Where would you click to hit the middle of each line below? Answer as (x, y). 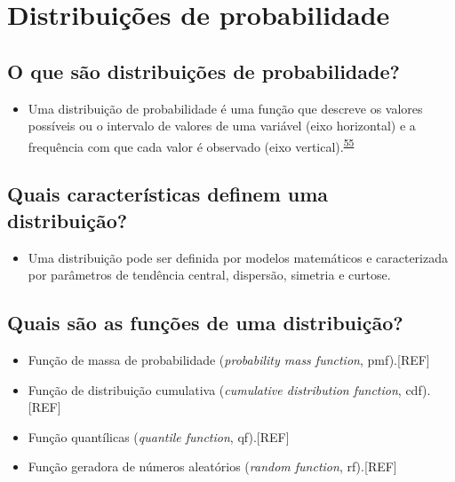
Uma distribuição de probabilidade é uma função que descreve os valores (225, 108)
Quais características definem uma (168, 194)
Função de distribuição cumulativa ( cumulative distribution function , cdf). (229, 389)
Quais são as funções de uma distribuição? (205, 323)
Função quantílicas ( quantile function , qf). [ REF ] (159, 436)
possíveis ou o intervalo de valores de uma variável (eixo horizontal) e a (222, 126)
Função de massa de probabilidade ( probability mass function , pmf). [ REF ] (229, 360)
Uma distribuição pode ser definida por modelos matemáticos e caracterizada (238, 257)
